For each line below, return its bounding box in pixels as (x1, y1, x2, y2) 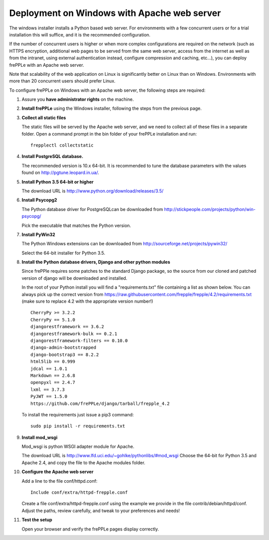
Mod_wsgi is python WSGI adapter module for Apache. (21, 444, 134, 450)
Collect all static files (21, 115, 66, 121)
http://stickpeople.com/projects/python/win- (164, 206, 256, 212)
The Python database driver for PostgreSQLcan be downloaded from (21, 206, 163, 212)
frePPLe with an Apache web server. (9, 62, 84, 68)
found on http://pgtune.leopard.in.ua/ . (21, 170, 99, 176)
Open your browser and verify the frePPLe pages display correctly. (21, 526, 159, 532)
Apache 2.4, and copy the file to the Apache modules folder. (21, 459, 145, 466)
